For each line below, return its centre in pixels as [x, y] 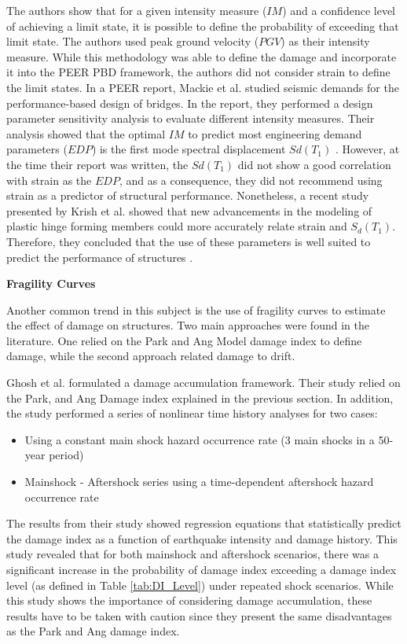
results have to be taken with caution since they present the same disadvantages [199, 615]
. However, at [367, 149]
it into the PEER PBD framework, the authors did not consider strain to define [198, 72]
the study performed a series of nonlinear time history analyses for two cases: [192, 413]
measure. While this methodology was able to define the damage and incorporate [202, 56]
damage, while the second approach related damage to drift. [151, 356]
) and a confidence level [339, 10]
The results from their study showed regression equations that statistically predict [204, 523]
